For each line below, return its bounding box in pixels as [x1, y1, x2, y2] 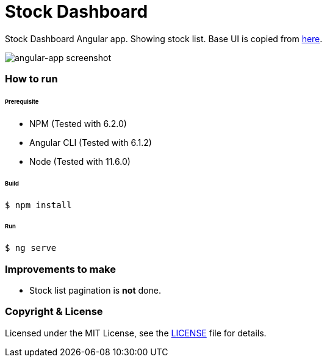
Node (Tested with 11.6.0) [29, 156, 131, 167]
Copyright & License [5, 305, 103, 318]
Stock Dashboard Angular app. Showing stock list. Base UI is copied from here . [5, 33, 323, 44]
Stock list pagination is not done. [29, 284, 161, 295]
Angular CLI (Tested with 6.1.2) [29, 137, 152, 148]
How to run [5, 73, 58, 85]
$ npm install [5, 200, 72, 210]
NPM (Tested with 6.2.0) [29, 118, 127, 129]
